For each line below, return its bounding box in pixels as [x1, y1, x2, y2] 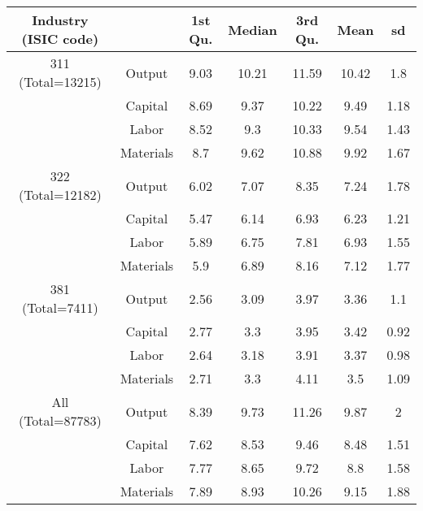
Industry [32, 11, 89, 29]
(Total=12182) [18, 185, 102, 204]
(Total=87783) [18, 411, 102, 430]
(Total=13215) [18, 72, 102, 91]
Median [228, 19, 277, 39]
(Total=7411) [21, 298, 98, 317]
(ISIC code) [21, 29, 99, 48]
